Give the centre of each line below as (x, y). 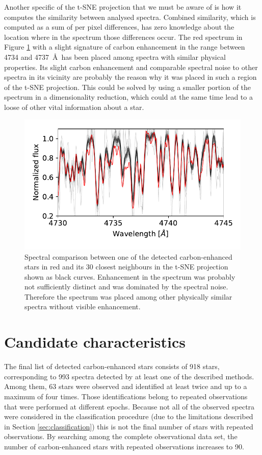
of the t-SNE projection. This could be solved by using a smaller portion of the (128, 87)
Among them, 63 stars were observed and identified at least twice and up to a (126, 386)
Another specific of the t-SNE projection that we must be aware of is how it (123, 7)
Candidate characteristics (95, 342)
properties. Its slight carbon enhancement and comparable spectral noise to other (131, 67)
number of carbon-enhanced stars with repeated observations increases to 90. (124, 446)
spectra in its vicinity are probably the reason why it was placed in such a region (130, 77)
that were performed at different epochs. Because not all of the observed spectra (129, 406)
